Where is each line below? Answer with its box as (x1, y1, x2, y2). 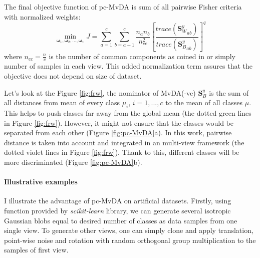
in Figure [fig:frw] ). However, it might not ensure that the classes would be (4, 117, 233, 128)
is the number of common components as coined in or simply (49, 51, 235, 61)
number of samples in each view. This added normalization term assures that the (4, 61, 253, 71)
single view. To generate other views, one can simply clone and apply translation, (4, 225, 253, 235)
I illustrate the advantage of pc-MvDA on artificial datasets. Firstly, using (4, 195, 231, 206)
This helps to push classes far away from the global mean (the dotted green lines (4, 107, 251, 118)
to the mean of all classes (165, 97, 243, 108)
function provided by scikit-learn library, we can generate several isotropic (4, 205, 231, 215)
